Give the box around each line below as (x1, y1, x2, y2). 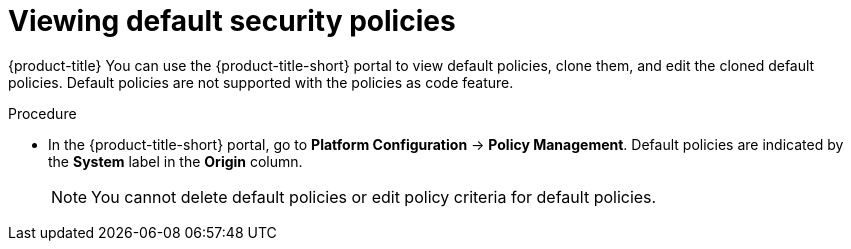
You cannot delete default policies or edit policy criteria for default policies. (91, 186, 657, 207)
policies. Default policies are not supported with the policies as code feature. (8, 73, 514, 91)
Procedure (8, 104, 77, 122)
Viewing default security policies (8, 4, 456, 38)
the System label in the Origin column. (48, 152, 303, 170)
